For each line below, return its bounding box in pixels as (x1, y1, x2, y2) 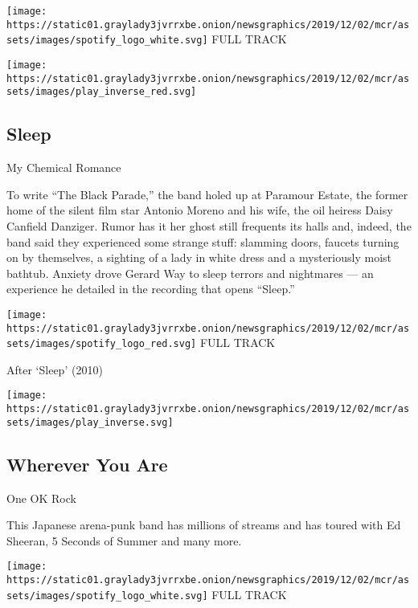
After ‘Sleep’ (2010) (6, 361, 103, 377)
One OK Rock (6, 489, 76, 506)
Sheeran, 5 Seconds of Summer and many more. (6, 532, 242, 549)
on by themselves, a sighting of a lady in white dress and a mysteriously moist (6, 249, 391, 266)
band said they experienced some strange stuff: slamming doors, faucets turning (6, 233, 400, 250)
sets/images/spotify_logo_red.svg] (6, 338, 197, 350)
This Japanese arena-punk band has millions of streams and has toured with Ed (6, 516, 401, 533)
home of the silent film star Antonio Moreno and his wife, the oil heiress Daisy (6, 202, 393, 218)
